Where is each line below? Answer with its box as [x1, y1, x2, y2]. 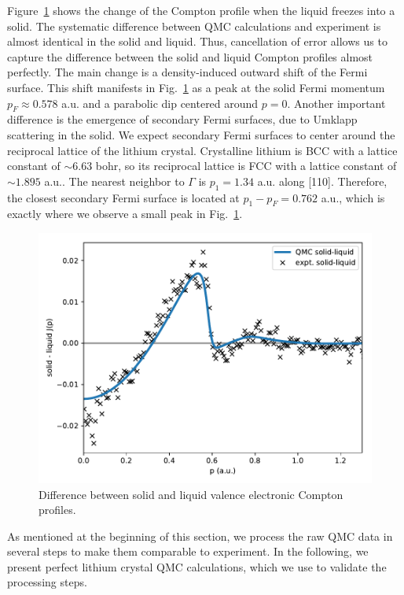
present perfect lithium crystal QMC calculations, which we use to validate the [7, 558, 387, 575]
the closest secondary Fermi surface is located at [7, 189, 240, 205]
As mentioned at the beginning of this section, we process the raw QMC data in [7, 527, 393, 544]
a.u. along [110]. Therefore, [257, 172, 387, 189]
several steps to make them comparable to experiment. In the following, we [7, 543, 369, 560]
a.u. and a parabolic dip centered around [61, 94, 259, 111]
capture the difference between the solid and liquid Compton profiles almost [7, 48, 373, 65]
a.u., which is [321, 189, 385, 205]
